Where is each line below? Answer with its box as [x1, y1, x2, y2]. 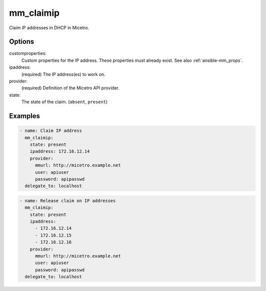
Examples [9, 112, 40, 120]
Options [9, 38, 34, 46]
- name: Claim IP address [19, 128, 82, 133]
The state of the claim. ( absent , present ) [21, 99, 108, 105]
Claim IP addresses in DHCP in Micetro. [9, 25, 90, 31]
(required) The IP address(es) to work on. [21, 71, 106, 77]
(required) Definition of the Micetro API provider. [21, 85, 120, 91]
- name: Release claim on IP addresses [19, 198, 116, 204]
